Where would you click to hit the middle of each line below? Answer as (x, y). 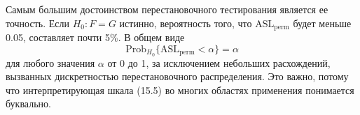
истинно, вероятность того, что (186, 23)
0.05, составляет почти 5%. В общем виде (95, 37)
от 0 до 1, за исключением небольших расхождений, (219, 62)
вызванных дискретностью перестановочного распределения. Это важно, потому (177, 76)
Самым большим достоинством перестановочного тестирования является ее (167, 9)
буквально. (28, 103)
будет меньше (322, 23)
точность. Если (37, 23)
